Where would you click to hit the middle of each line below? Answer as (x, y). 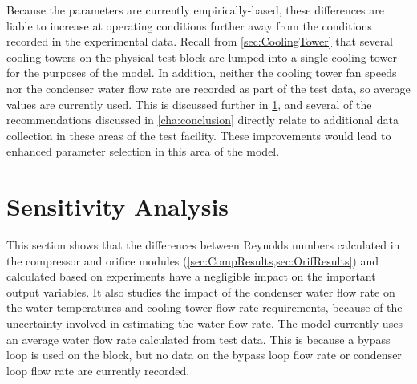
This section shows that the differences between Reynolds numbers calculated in (203, 245)
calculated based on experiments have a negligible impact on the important (191, 276)
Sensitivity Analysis (118, 206)
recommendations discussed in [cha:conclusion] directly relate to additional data (202, 120)
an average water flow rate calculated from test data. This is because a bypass (198, 339)
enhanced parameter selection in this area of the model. (143, 151)
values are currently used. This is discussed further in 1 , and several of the (189, 104)
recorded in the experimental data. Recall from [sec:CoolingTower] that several (200, 41)
